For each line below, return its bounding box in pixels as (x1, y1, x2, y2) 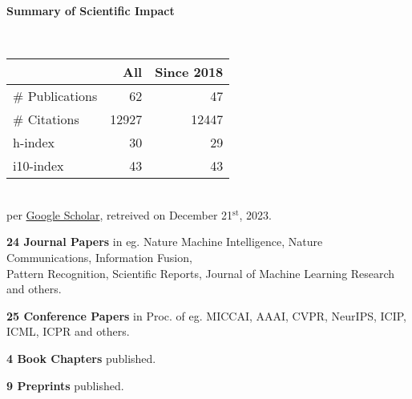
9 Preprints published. (6, 377, 124, 393)
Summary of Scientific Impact (6, 2, 175, 18)
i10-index (13, 156, 64, 175)
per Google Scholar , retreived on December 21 (6, 206, 233, 223)
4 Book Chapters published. (6, 349, 156, 366)
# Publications (13, 87, 98, 106)
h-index (13, 133, 55, 152)
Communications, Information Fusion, (6, 248, 192, 265)
